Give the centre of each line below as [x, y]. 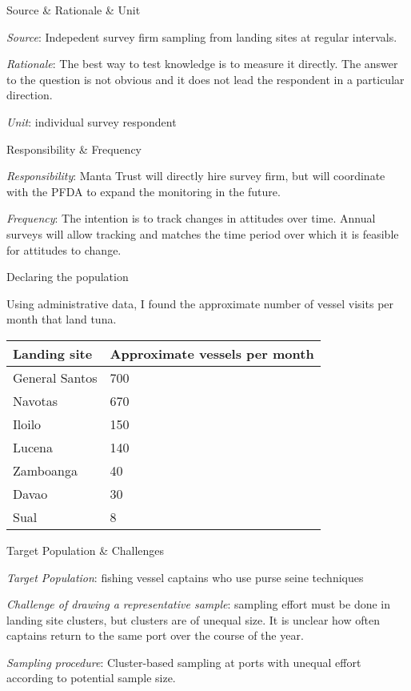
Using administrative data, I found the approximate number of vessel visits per [200, 303]
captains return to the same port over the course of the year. [155, 635]
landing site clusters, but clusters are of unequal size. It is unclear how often [193, 619]
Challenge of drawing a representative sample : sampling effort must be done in [199, 604]
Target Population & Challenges [86, 550]
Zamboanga [45, 470]
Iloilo [27, 424]
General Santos [55, 377]
